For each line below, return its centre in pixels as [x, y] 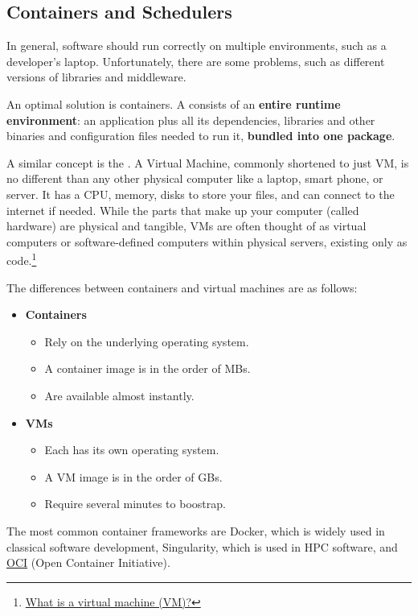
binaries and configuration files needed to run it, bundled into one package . [201, 136]
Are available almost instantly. [119, 395]
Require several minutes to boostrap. [135, 504]
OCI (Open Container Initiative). [88, 562]
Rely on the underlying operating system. [147, 341]
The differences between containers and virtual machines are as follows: [182, 287]
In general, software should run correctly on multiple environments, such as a [197, 45]
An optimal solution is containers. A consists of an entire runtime [174, 103]
